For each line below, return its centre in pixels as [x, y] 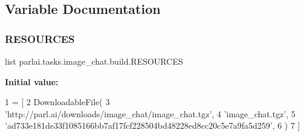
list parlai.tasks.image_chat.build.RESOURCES [94, 61]
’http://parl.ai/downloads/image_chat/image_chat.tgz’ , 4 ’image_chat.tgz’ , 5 [150, 113]
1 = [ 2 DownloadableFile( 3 [57, 102]
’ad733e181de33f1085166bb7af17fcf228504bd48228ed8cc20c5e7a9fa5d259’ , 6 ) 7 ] [153, 125]
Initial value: [32, 81]
